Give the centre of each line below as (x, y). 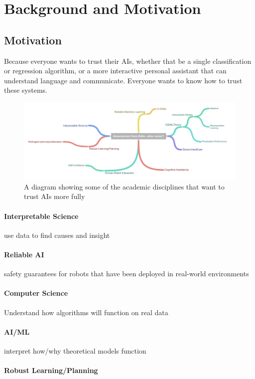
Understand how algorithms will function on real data (86, 312)
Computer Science (36, 293)
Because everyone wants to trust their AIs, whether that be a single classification (128, 61)
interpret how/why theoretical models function (75, 350)
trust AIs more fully (55, 196)
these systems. (26, 90)
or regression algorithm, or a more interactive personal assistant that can (115, 71)
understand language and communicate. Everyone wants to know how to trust (123, 80)
